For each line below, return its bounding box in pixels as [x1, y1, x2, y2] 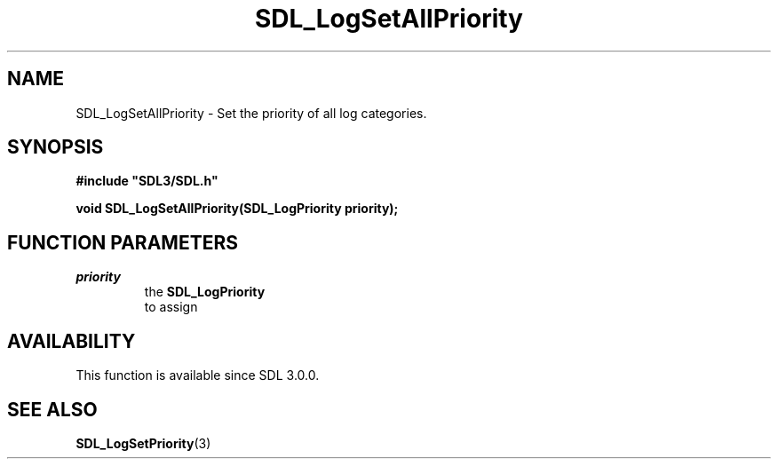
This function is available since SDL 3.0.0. [75, 367, 320, 383]
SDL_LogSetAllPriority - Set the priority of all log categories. [75, 105, 427, 121]
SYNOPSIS [7, 136, 104, 159]
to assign [144, 299, 198, 315]
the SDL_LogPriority [144, 284, 266, 300]
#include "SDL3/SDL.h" [75, 173, 218, 189]
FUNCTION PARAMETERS [7, 231, 238, 254]
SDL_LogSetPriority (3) [75, 435, 211, 451]
